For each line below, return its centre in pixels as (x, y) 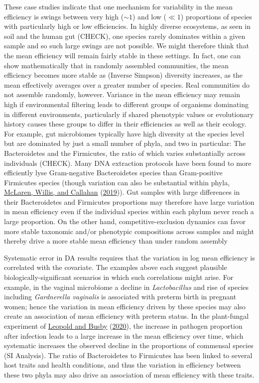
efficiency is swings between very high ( (64, 16)
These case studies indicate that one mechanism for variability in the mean (118, 6)
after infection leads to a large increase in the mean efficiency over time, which (124, 335)
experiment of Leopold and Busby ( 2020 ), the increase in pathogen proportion (123, 326)
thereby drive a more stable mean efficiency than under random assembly (116, 241)
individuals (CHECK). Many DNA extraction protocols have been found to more (128, 163)
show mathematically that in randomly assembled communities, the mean (117, 65)
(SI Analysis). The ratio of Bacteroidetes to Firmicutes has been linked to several (128, 355)
